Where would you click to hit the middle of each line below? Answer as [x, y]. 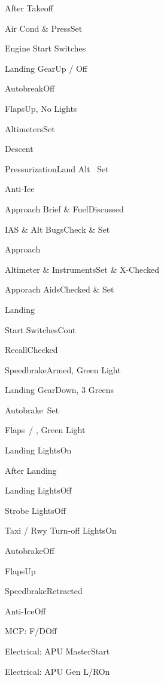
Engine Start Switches [45, 48]
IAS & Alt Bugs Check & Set [57, 229]
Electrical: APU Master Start [57, 651]
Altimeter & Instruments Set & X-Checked [82, 269]
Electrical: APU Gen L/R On [57, 671]
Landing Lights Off [38, 490]
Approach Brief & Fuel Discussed [64, 208]
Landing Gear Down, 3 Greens [59, 390]
